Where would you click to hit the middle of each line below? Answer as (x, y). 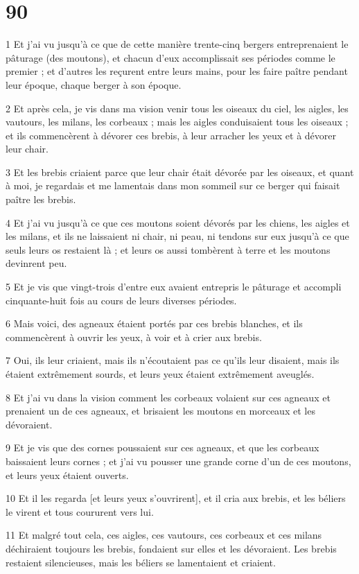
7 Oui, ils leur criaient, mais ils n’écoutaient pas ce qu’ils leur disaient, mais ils (173, 360)
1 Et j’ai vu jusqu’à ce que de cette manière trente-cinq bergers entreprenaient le (177, 44)
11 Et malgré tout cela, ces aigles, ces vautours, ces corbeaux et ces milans (164, 535)
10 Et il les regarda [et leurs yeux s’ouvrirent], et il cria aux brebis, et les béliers (176, 498)
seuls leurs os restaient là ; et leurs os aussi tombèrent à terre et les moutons (168, 249)
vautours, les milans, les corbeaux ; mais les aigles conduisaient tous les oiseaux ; (177, 122)
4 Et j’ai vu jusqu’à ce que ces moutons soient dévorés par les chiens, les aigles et (178, 222)
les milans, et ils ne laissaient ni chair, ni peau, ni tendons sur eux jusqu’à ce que (177, 236)
